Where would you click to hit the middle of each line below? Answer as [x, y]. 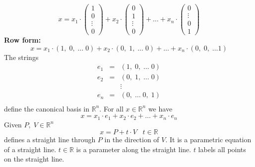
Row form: [23, 40]
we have [160, 108]
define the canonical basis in [47, 108]
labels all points [222, 149]
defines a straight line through [50, 139]
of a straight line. [30, 149]
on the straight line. [34, 159]
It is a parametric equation [211, 139]
